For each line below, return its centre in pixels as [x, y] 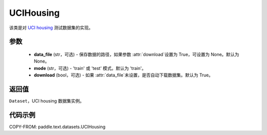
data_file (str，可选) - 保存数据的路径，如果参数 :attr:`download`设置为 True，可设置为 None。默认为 [136, 54]
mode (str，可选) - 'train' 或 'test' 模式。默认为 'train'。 [90, 68]
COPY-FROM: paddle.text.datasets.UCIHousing [57, 127]
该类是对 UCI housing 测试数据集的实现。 [51, 28]
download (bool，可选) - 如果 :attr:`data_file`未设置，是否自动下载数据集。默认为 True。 [124, 75]
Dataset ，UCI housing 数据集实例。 [46, 101]
